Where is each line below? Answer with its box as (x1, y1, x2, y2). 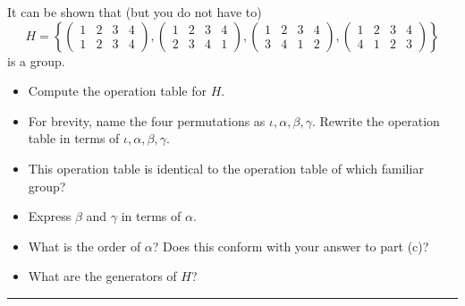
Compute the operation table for (28, 81, 207, 100)
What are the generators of (28, 267, 177, 285)
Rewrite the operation (319, 111, 440, 130)
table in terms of (28, 129, 120, 148)
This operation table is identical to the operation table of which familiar (28, 158, 424, 177)
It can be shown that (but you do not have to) (7, 3, 262, 21)
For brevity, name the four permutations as (28, 111, 266, 130)
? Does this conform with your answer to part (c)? (152, 236, 429, 255)
